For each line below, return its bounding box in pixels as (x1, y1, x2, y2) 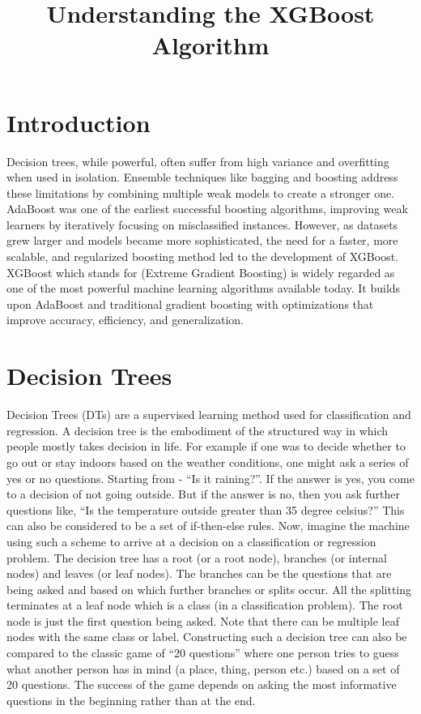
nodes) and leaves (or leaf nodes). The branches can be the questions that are (6, 565, 392, 582)
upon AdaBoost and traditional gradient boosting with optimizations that (6, 295, 374, 312)
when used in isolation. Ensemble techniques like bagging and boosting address (6, 169, 398, 186)
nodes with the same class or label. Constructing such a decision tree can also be (6, 628, 407, 645)
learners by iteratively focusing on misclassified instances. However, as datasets (6, 216, 398, 233)
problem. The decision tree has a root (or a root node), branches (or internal (6, 549, 387, 566)
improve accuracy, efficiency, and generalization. (6, 311, 244, 328)
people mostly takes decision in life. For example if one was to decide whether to (6, 438, 406, 455)
